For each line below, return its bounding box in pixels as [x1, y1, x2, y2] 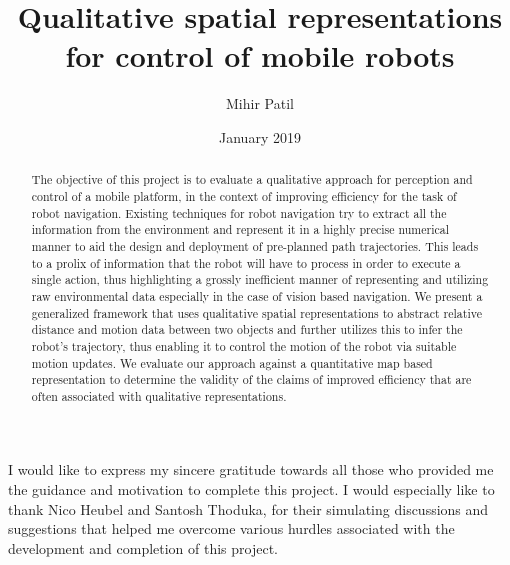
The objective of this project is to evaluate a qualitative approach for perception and [31, 171, 473, 188]
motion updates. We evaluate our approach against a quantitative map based [31, 354, 433, 371]
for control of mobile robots [65, 35, 455, 76]
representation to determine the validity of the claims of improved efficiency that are [31, 371, 472, 388]
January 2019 [219, 126, 301, 147]
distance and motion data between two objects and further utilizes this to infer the [31, 321, 463, 338]
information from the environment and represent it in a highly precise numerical [31, 221, 450, 238]
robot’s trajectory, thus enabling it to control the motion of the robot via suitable [31, 337, 457, 354]
